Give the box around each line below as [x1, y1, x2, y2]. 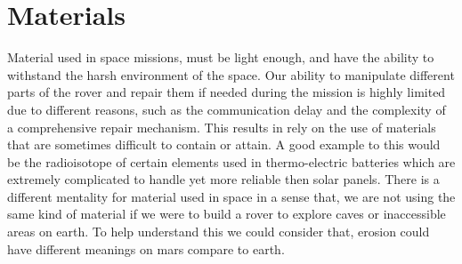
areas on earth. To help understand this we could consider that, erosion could [7, 222, 430, 241]
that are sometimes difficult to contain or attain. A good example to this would [7, 135, 441, 154]
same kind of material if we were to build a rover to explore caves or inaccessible [7, 204, 446, 223]
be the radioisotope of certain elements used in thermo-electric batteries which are [7, 152, 456, 171]
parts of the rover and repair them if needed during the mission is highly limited [7, 83, 446, 101]
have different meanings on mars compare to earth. [7, 239, 285, 258]
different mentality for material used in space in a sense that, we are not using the [7, 187, 456, 205]
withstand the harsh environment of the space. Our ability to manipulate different [7, 65, 455, 84]
